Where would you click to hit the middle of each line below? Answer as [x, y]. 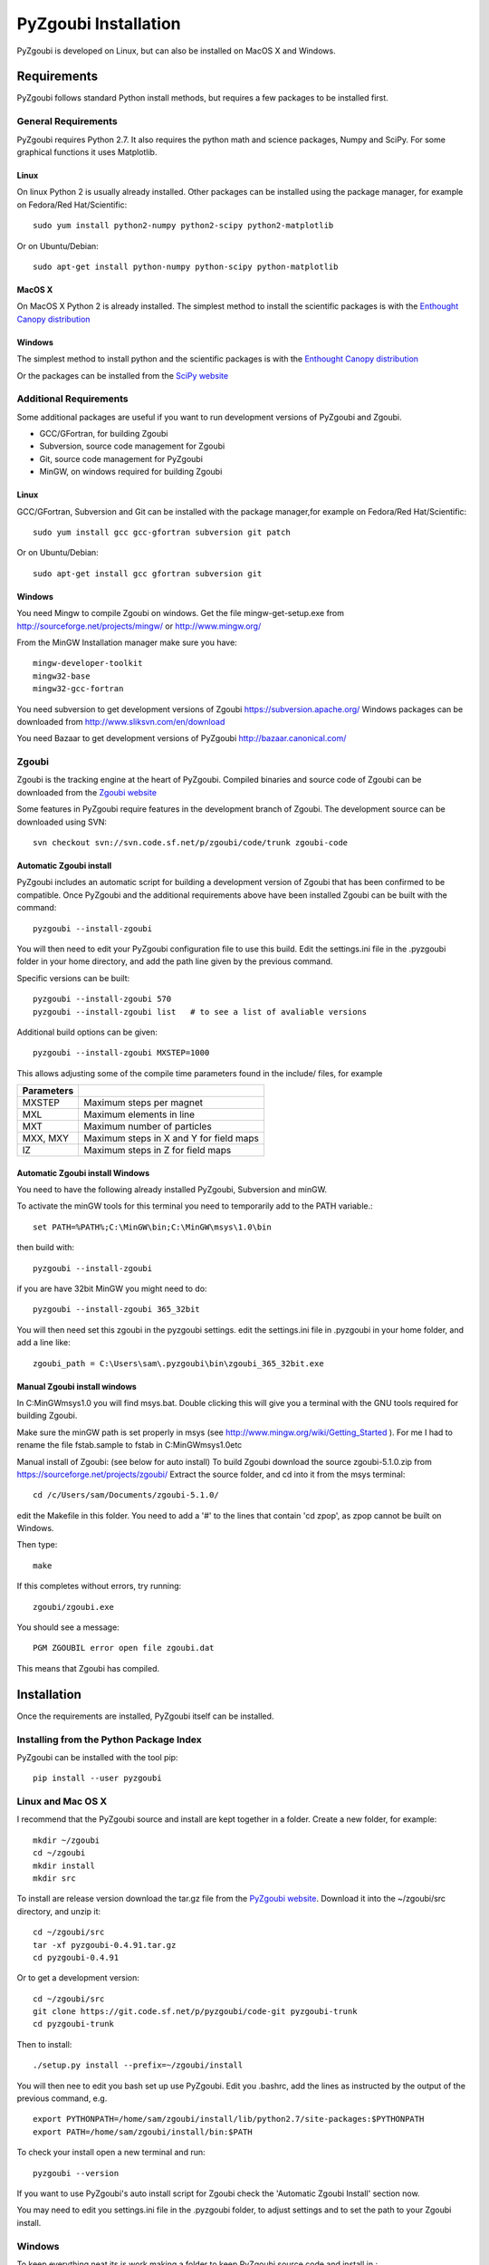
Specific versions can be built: [73, 978]
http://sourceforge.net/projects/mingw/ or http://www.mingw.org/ [139, 626]
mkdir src [54, 1878]
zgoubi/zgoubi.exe [74, 1607]
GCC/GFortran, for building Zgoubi [104, 434]
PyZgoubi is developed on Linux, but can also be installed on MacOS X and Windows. [176, 51]
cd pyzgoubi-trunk [74, 2024]
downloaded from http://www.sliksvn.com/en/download [121, 721]
